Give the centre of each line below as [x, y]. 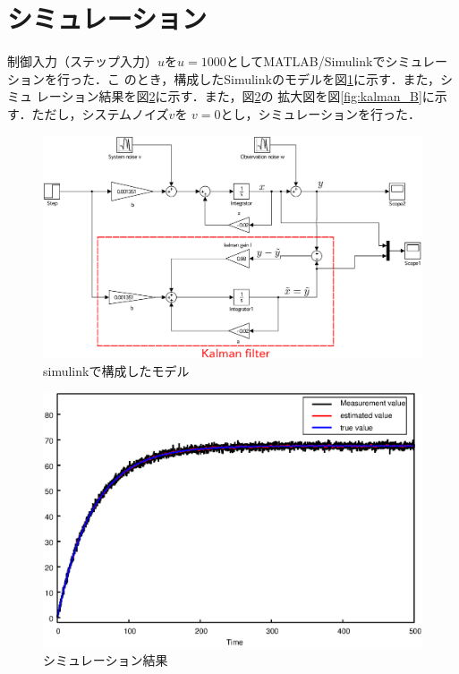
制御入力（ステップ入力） [82, 61]
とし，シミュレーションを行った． [320, 113]
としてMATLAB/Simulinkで [306, 61]
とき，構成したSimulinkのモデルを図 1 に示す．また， [289, 78]
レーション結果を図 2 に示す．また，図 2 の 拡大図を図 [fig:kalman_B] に [235, 96]
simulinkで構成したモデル [116, 370]
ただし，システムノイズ [100, 113]
